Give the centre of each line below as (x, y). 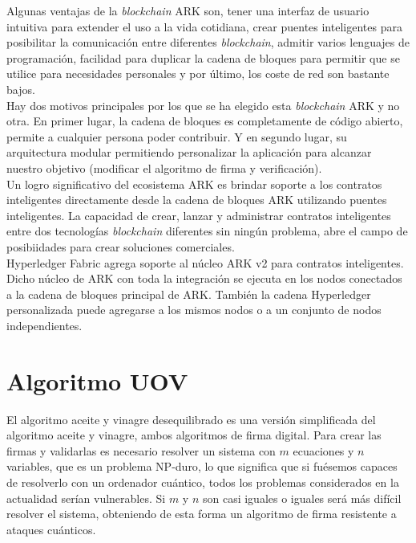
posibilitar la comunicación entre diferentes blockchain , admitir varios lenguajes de (208, 42)
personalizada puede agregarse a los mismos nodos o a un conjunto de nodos (194, 310)
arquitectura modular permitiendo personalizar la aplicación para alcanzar (189, 152)
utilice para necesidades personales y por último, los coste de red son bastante (198, 73)
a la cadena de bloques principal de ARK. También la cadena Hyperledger (189, 294)
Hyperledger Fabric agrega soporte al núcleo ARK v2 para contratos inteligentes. (205, 262)
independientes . (44, 325)
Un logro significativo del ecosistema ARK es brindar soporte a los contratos (194, 184)
